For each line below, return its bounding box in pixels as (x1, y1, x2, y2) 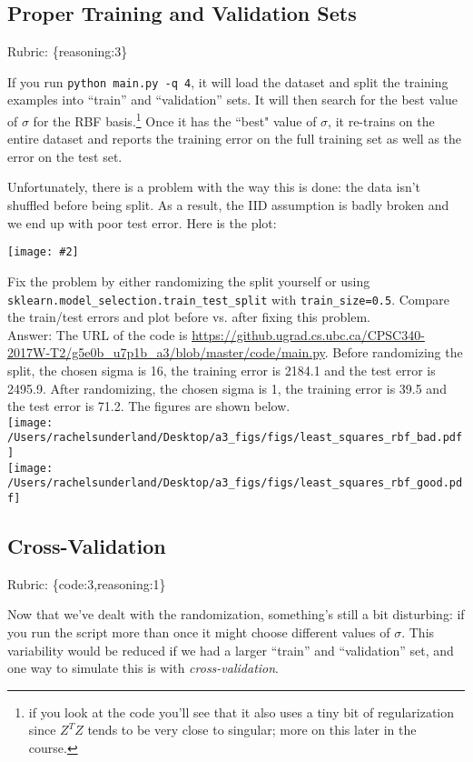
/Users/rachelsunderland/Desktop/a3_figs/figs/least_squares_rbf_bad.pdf (7, 431, 463, 445)
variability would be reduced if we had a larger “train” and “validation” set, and (7, 640, 454, 659)
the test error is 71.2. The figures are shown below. (7, 396, 291, 416)
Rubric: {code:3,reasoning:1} (7, 574, 166, 593)
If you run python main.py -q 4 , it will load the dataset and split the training (7, 72, 448, 91)
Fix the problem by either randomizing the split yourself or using (7, 271, 370, 290)
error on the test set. (7, 146, 123, 165)
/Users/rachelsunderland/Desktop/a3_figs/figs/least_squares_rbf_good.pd (7, 476, 463, 490)
